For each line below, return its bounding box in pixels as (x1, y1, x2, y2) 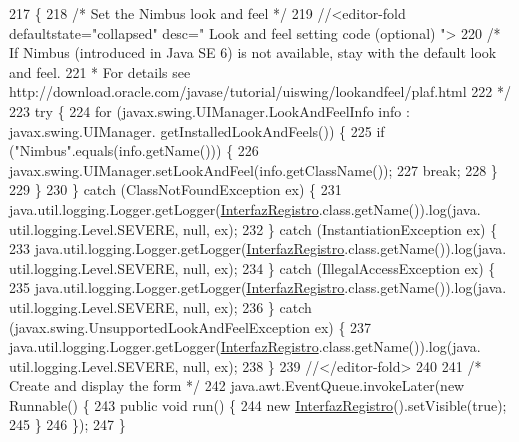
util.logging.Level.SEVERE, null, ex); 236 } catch (9, 296, 312, 317)
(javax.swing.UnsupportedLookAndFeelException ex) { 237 (9, 316, 372, 337)
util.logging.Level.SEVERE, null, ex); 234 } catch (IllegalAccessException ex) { (9, 257, 496, 278)
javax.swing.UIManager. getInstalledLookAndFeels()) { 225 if (9, 120, 385, 141)
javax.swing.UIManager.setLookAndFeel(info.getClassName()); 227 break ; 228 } (9, 159, 498, 180)
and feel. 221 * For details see (9, 61, 191, 82)
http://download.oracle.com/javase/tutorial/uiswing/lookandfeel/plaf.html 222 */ (9, 81, 511, 102)
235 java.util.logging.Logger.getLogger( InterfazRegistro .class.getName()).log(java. (9, 277, 507, 298)
